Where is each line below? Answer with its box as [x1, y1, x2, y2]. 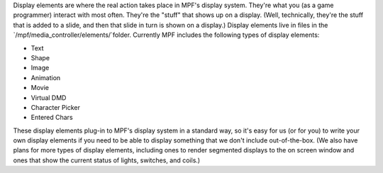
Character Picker [30, 103, 81, 111]
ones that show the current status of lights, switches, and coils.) [13, 156, 201, 164]
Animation [30, 73, 61, 82]
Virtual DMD [30, 93, 67, 102]
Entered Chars [30, 113, 74, 122]
